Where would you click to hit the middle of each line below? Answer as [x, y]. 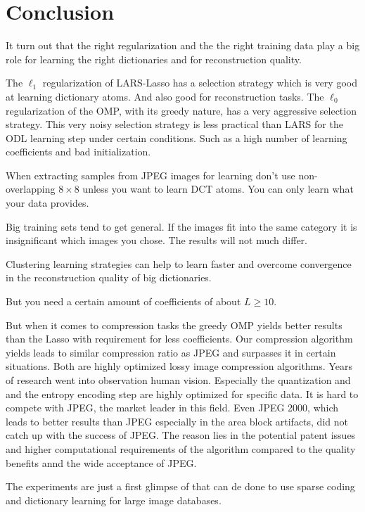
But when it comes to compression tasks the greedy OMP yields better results [174, 325]
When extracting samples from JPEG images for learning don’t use [151, 175]
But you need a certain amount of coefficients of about [123, 301]
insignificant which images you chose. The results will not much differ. [156, 240]
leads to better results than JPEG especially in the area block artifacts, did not [177, 421]
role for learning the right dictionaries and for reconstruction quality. [154, 59]
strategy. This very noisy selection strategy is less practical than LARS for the [174, 124]
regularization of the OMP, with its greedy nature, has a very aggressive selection [181, 110]
